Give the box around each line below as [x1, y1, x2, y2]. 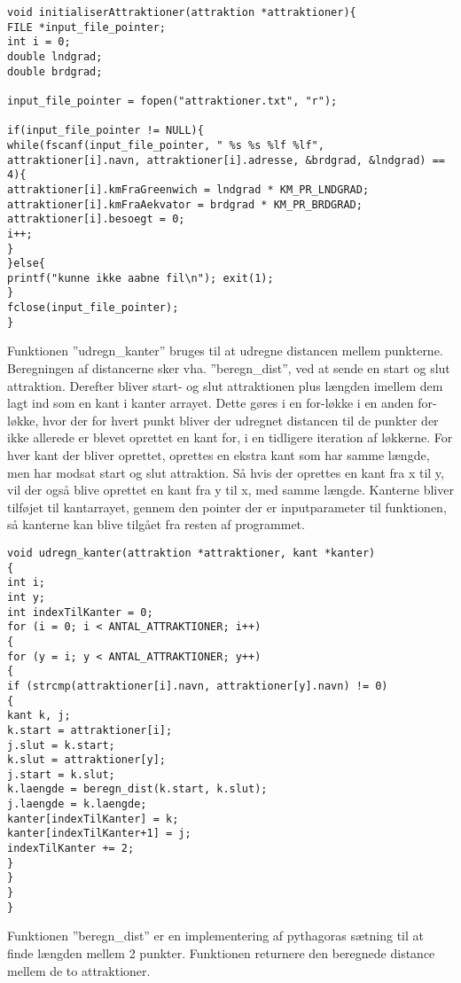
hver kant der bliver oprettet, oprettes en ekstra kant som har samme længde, [7, 446, 430, 464]
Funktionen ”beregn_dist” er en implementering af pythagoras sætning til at [7, 926, 425, 945]
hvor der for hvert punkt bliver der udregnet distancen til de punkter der [43, 410, 439, 429]
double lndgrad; [7, 50, 103, 63]
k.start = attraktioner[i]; [7, 723, 173, 737]
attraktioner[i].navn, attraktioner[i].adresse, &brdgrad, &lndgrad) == [7, 153, 445, 167]
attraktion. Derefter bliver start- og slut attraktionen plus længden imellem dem [7, 376, 443, 394]
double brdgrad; [7, 65, 103, 78]
